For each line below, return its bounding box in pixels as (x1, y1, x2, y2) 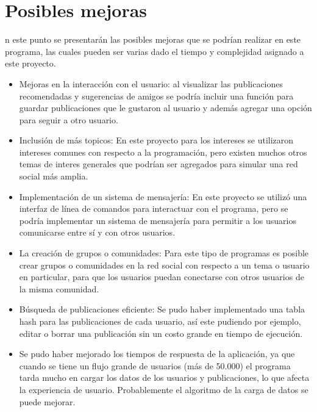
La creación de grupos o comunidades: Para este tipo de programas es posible (19, 247, 309, 259)
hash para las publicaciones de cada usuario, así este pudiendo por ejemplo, (19, 315, 301, 327)
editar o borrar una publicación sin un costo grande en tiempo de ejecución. (19, 327, 303, 339)
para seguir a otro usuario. (19, 113, 118, 126)
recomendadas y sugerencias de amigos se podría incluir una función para (19, 89, 294, 102)
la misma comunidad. (19, 282, 99, 295)
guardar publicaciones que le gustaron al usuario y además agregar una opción (19, 101, 312, 114)
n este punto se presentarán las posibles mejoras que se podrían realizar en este (5, 33, 301, 46)
